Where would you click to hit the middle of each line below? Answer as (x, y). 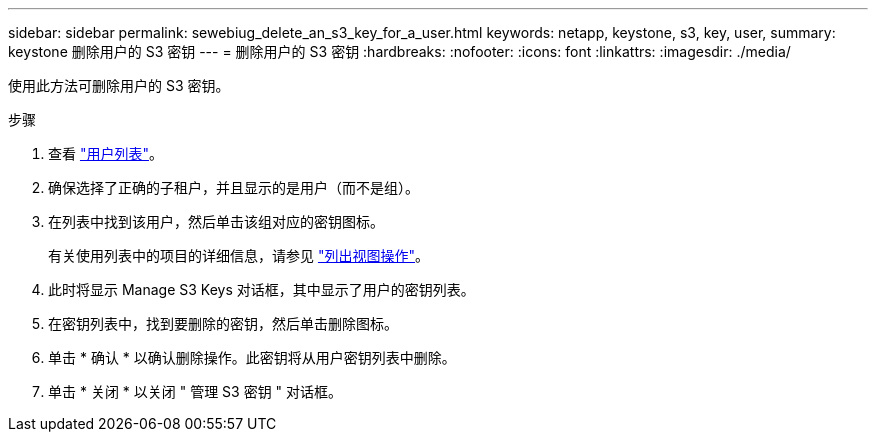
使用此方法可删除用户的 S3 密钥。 (119, 85)
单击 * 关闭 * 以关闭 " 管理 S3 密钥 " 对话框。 (195, 391)
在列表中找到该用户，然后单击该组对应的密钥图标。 (216, 221)
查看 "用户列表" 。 (105, 153)
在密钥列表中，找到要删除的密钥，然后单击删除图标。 (223, 323)
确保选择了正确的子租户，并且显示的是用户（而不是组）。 (233, 187)
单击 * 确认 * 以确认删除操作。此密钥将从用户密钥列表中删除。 (252, 357)
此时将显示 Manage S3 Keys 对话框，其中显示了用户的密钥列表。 (261, 289)
